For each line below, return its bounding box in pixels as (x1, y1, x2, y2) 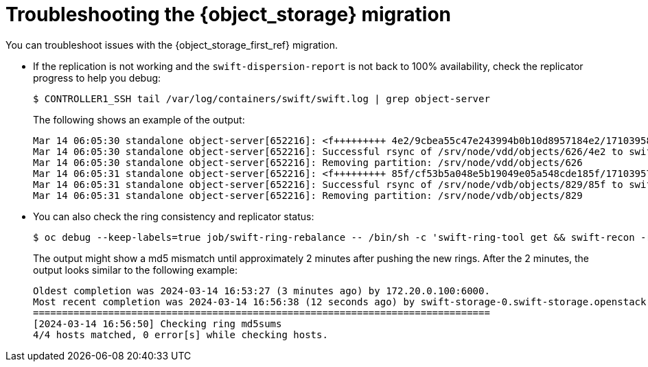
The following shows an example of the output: (33, 113, 245, 126)
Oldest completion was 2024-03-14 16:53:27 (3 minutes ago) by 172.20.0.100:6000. (33, 285, 490, 296)
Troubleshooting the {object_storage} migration (5, 3, 452, 26)
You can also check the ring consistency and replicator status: (33, 210, 314, 222)
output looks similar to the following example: (33, 263, 238, 276)
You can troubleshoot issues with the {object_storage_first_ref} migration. (5, 38, 338, 51)
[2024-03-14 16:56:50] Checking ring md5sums (33, 318, 282, 329)
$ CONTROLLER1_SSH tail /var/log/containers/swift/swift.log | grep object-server (33, 93, 490, 104)
